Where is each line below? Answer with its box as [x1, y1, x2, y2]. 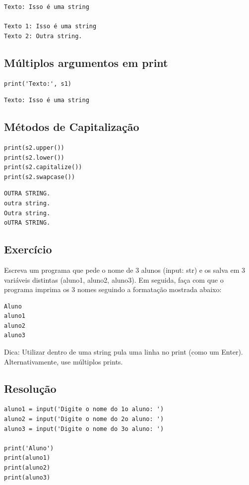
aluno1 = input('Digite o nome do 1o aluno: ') [4, 406, 164, 413]
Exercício [4, 242, 52, 257]
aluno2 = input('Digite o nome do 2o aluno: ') [4, 416, 164, 423]
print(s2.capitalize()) [4, 164, 82, 171]
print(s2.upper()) [4, 144, 64, 151]
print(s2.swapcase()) [4, 173, 75, 181]
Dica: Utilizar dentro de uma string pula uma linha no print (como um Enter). [4, 347, 243, 357]
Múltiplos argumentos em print [4, 55, 168, 70]
